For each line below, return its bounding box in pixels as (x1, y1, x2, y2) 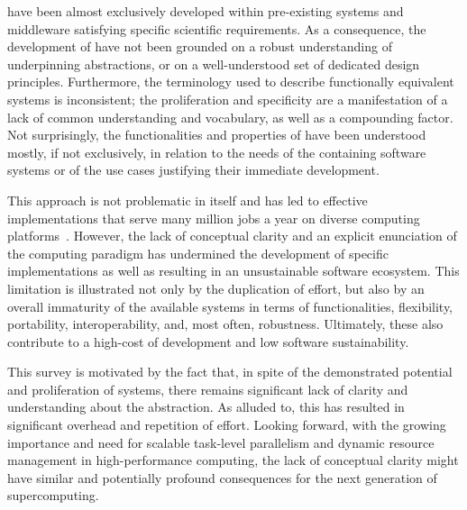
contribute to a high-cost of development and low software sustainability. (7, 332, 409, 351)
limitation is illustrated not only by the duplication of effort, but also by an (7, 278, 425, 297)
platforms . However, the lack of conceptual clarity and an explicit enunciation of (7, 226, 457, 245)
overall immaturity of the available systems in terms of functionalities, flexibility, (7, 296, 453, 315)
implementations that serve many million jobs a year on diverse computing (7, 208, 420, 227)
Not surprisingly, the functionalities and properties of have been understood (7, 125, 426, 144)
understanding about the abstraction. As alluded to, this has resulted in (7, 397, 405, 416)
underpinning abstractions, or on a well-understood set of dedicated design (7, 54, 420, 73)
